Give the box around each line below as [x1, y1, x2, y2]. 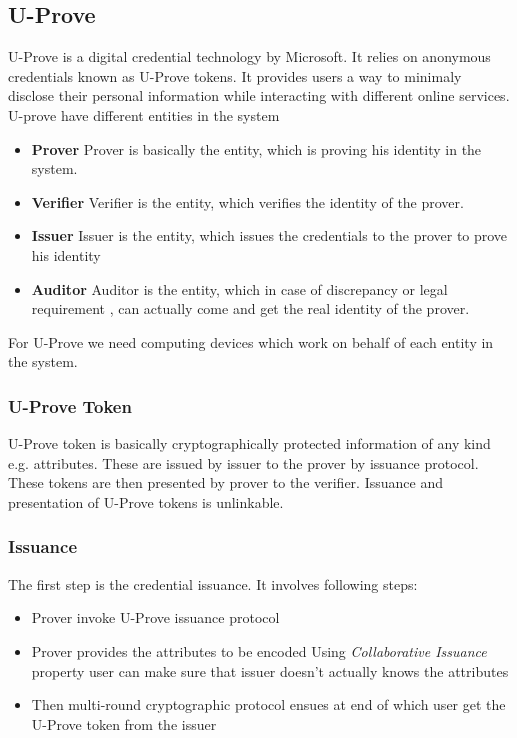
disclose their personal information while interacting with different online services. [8, 85, 510, 106]
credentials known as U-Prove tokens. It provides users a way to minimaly [8, 65, 462, 86]
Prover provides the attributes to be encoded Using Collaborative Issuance [31, 640, 487, 661]
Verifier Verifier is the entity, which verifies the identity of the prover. [31, 191, 464, 212]
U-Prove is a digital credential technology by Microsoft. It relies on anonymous [8, 46, 491, 67]
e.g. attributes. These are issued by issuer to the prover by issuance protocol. [8, 452, 479, 473]
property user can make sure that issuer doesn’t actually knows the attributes [31, 660, 509, 681]
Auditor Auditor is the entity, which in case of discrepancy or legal [31, 278, 448, 299]
